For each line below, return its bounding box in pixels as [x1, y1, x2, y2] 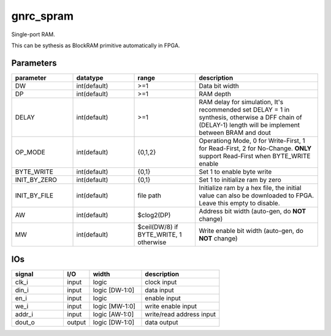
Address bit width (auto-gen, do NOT [199, 207, 306, 215]
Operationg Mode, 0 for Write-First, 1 [199, 136, 306, 145]
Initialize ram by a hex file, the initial [199, 183, 302, 192]
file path [137, 191, 162, 199]
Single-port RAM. [11, 31, 55, 38]
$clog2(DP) [137, 210, 171, 219]
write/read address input [145, 310, 216, 319]
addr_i [15, 310, 34, 319]
